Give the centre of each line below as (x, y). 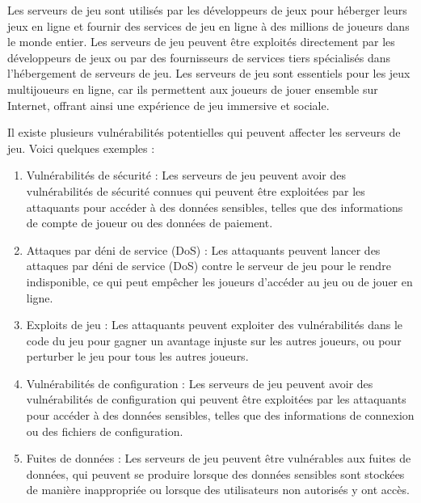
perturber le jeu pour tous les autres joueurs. (137, 356)
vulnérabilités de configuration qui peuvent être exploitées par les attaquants (216, 399)
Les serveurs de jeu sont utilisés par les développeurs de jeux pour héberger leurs (207, 10)
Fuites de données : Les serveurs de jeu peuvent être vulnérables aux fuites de (219, 458)
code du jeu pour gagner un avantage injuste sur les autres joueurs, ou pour (214, 340)
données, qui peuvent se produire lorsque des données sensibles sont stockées (215, 473)
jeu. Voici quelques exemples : (81, 148)
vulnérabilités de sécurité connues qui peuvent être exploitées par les (196, 190)
